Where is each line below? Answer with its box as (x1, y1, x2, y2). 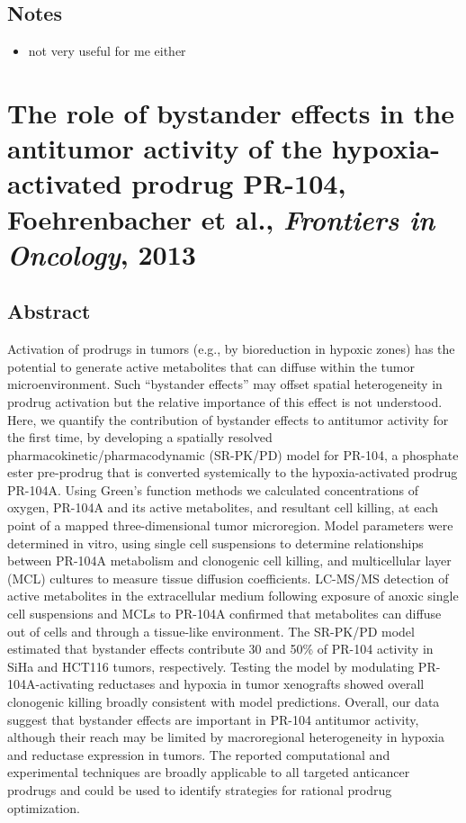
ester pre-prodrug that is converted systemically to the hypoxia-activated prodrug (7, 463, 458, 482)
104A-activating (7, 674, 94, 693)
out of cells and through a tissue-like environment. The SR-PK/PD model (7, 621, 415, 640)
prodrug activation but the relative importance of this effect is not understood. (7, 392, 443, 411)
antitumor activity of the (7, 130, 322, 167)
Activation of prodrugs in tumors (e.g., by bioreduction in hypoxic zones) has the (7, 339, 455, 358)
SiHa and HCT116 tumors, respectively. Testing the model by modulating (7, 656, 415, 675)
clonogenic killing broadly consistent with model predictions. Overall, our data (7, 692, 440, 710)
